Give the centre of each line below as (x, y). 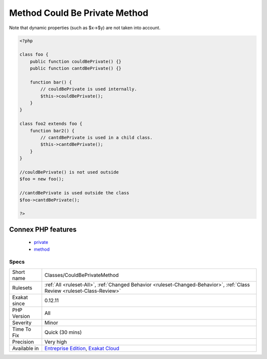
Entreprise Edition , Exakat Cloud (82, 348)
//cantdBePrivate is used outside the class (74, 193)
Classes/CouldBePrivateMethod (82, 275)
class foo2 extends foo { (51, 124)
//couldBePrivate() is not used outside (69, 172)
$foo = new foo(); (42, 179)
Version (21, 316)
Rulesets (22, 288)
